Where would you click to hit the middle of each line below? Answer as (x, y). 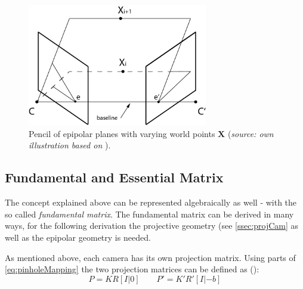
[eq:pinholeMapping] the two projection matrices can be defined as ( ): (132, 269)
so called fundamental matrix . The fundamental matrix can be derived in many (149, 214)
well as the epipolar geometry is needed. (78, 237)
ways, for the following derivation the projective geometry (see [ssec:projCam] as (152, 226)
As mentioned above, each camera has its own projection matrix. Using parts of (150, 257)
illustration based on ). (70, 145)
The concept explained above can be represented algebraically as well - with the (151, 202)
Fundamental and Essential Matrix (114, 177)
